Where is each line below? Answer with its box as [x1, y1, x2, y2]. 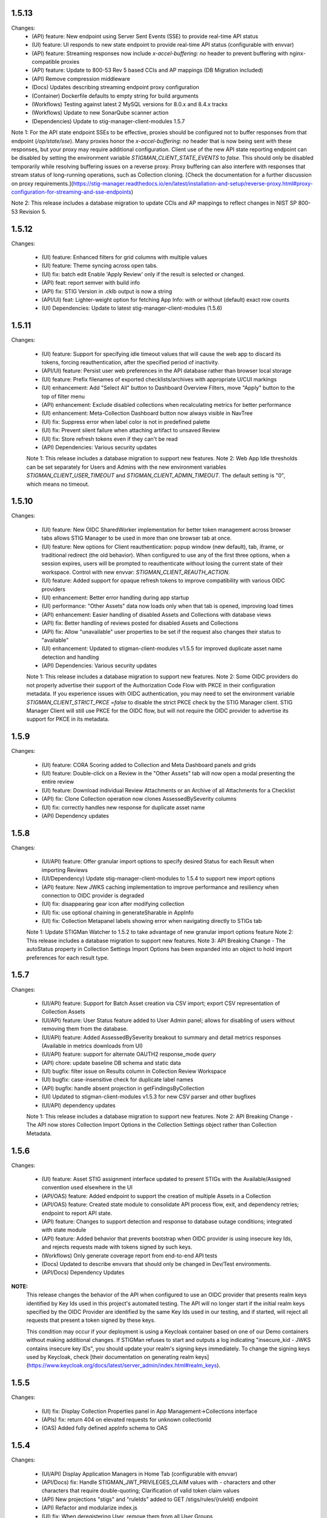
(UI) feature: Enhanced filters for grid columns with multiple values [41, 254, 208, 261]
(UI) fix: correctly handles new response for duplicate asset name [41, 803, 205, 811]
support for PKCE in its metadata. [26, 715, 110, 723]
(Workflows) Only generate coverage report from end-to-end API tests [41, 1251, 217, 1259]
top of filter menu [41, 392, 85, 400]
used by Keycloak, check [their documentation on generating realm [26, 1353, 194, 1360]
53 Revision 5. [11, 208, 47, 215]
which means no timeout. [26, 480, 90, 488]
